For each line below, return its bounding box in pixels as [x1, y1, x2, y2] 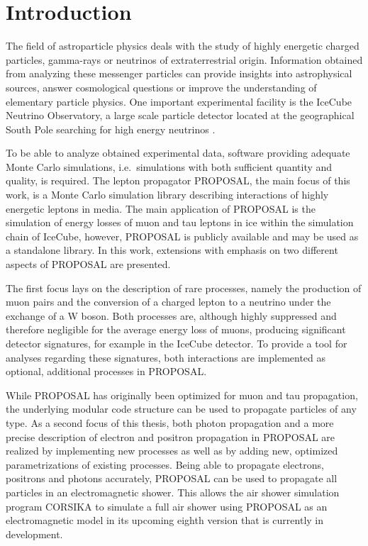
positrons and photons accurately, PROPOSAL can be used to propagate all [6, 471, 338, 486]
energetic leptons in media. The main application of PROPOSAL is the [6, 201, 316, 216]
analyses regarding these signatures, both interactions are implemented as [6, 350, 326, 364]
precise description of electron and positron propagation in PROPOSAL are [6, 429, 335, 444]
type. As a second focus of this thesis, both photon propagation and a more [6, 415, 334, 430]
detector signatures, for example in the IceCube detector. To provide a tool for [6, 336, 347, 350]
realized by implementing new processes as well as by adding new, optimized [6, 443, 338, 458]
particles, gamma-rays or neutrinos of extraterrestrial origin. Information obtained [6, 52, 363, 67]
